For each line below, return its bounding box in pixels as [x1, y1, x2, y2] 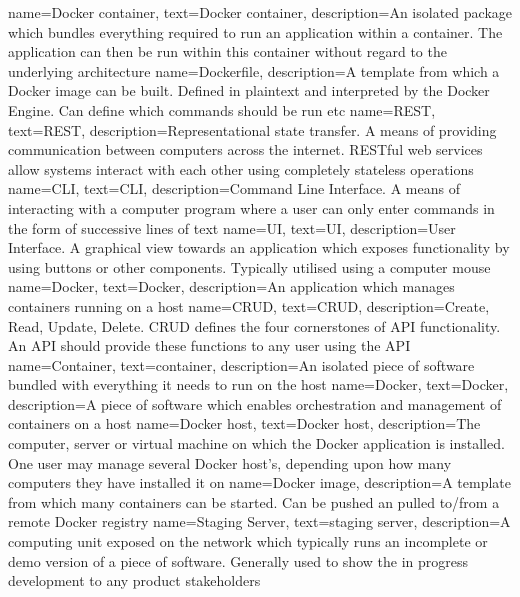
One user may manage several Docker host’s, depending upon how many [8, 452, 452, 473]
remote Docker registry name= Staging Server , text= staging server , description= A [8, 511, 511, 532]
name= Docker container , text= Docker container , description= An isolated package [8, 2, 512, 22]
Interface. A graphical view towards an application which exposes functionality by [8, 237, 510, 258]
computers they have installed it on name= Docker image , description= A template [8, 472, 512, 493]
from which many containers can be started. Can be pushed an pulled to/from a [8, 491, 500, 512]
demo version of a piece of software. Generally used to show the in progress [8, 550, 468, 571]
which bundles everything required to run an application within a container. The [8, 21, 503, 42]
